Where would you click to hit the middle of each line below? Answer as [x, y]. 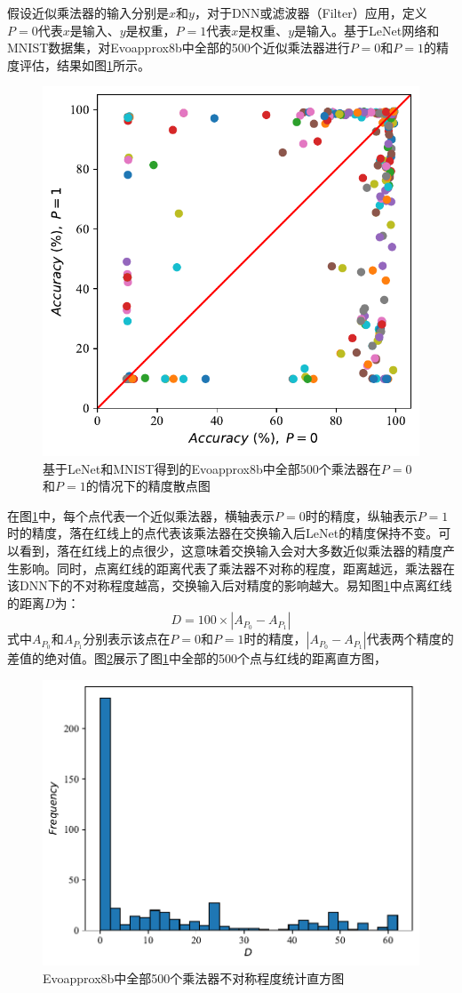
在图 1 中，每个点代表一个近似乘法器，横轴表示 [141, 515]
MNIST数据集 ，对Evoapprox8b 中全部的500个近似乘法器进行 [179, 48]
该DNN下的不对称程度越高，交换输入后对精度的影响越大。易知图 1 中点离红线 [230, 585]
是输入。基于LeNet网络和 [367, 30]
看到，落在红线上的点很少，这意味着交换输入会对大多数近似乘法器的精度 [231, 551]
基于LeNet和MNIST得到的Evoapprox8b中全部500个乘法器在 [212, 468]
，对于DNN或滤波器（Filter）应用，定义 [311, 12]
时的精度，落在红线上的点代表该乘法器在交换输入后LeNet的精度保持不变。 [223, 533]
